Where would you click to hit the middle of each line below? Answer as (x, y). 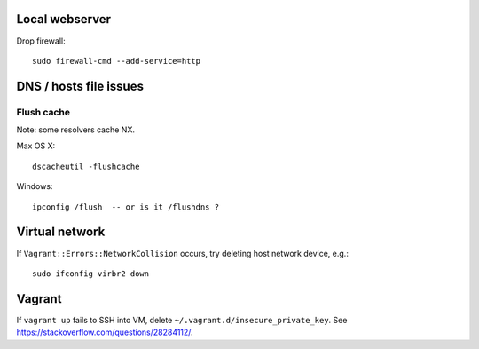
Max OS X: (36, 146)
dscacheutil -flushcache (86, 166)
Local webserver (63, 19)
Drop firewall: (41, 41)
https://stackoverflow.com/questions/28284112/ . (105, 332)
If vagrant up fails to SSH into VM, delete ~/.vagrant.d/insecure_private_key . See (182, 320)
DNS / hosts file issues (80, 86)
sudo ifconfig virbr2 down (91, 274)
